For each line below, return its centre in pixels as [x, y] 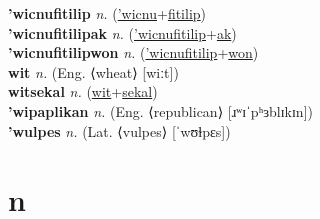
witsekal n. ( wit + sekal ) [83, 91]
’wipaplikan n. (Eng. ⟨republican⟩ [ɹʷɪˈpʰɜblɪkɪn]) [160, 110]
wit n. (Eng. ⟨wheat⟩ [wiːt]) [93, 71]
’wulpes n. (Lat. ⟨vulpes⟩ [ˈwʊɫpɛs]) [119, 130]
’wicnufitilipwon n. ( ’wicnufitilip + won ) [133, 52]
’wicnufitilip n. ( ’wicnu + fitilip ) [107, 13]
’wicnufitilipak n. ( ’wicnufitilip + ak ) [122, 32]
